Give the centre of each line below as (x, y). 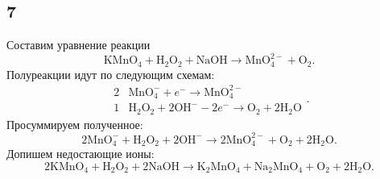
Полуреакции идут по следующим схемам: (111, 74)
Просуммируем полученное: (75, 124)
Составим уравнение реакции (78, 45)
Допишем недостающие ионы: (81, 154)
